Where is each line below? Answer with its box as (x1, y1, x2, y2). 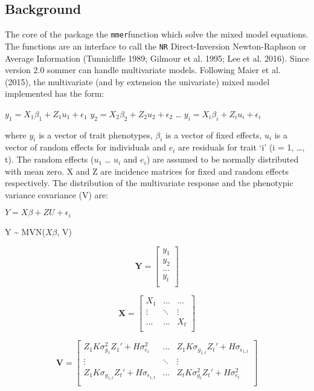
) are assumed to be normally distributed (146, 153, 299, 166)
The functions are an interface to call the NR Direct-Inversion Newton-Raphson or (5, 39, 307, 52)
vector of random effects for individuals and (5, 141, 167, 153)
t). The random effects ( (5, 153, 94, 166)
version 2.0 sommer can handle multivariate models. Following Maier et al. (5, 63, 281, 76)
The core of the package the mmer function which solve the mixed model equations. (5, 28, 309, 40)
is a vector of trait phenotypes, (39, 128, 153, 141)
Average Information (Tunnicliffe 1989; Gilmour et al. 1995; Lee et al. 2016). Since (5, 51, 310, 64)
